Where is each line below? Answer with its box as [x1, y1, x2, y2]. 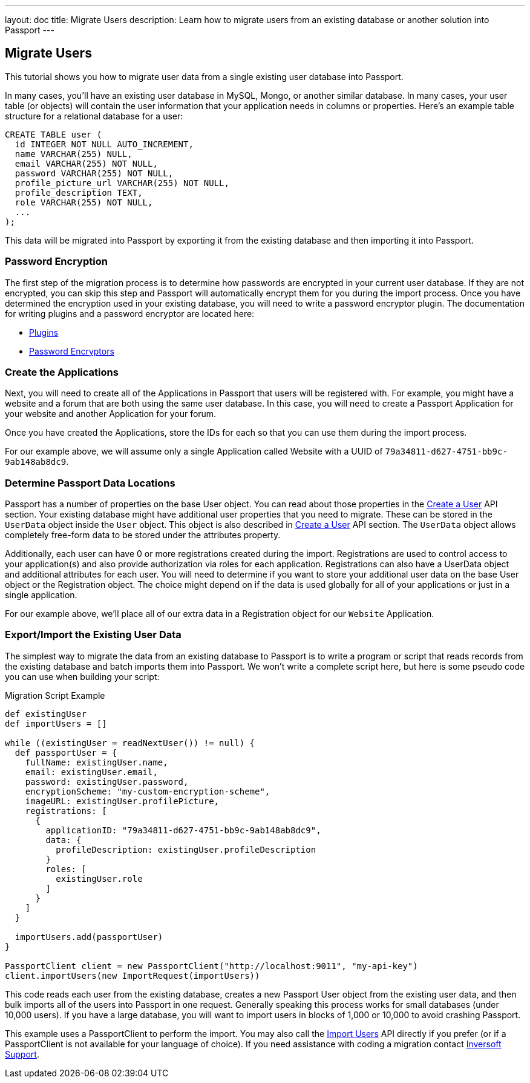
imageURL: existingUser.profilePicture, [25, 796, 220, 806]
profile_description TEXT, [15, 187, 143, 198]
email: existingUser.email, [25, 767, 158, 777]
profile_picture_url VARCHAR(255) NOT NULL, [15, 178, 229, 188]
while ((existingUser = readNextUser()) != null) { [5, 738, 255, 748]
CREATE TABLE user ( [5, 129, 102, 139]
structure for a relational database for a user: [5, 110, 183, 121]
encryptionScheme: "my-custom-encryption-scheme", [25, 786, 270, 796]
